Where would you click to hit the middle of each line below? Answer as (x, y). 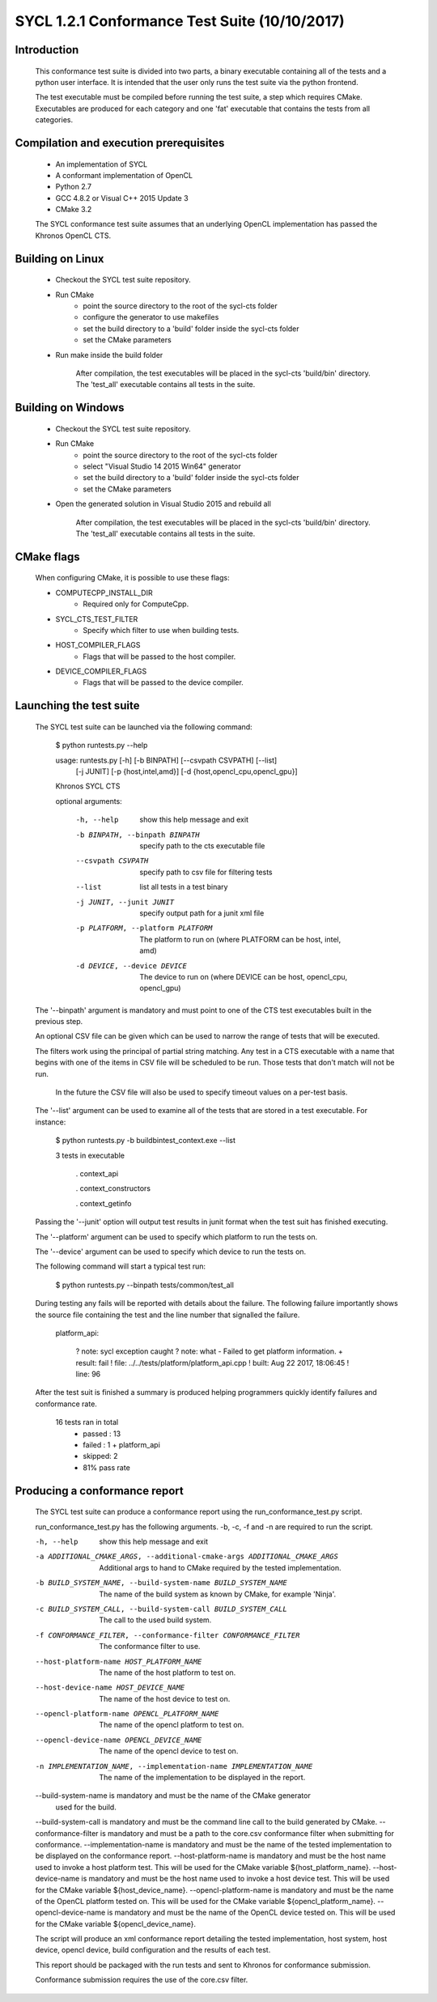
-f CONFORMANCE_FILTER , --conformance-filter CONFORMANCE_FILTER (168, 1635)
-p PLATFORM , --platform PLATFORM (144, 928)
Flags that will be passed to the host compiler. (159, 657)
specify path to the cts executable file (202, 846)
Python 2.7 (74, 187)
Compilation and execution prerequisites (120, 143)
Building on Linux (59, 259)
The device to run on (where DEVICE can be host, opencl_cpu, (244, 976)
